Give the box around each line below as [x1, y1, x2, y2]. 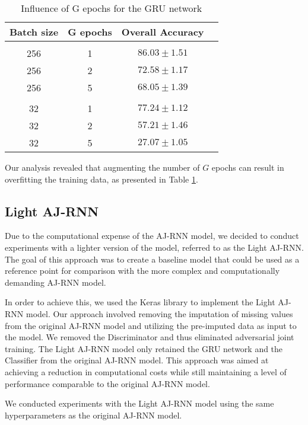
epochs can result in [211, 161, 284, 173]
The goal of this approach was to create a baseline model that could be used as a [5, 253, 300, 265]
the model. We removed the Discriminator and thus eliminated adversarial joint [5, 331, 294, 343]
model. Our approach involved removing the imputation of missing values [26, 307, 293, 319]
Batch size [9, 25, 59, 39]
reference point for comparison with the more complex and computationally [5, 264, 280, 277]
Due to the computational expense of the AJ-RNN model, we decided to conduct [5, 229, 299, 242]
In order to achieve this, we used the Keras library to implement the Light [5, 296, 275, 308]
